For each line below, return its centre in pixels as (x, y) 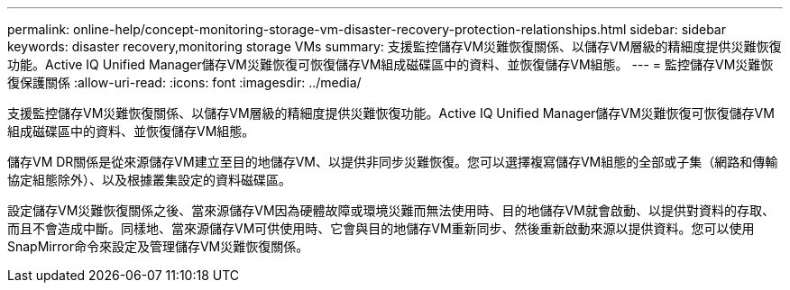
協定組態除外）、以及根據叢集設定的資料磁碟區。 (149, 180)
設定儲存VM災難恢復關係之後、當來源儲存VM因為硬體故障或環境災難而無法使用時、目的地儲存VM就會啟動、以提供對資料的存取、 (391, 210)
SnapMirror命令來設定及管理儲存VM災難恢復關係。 (158, 246)
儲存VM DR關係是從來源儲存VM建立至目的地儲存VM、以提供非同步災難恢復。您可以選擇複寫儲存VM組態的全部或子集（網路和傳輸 (393, 162)
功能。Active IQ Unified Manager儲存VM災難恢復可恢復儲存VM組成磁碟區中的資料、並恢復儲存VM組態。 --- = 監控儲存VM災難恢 (390, 64)
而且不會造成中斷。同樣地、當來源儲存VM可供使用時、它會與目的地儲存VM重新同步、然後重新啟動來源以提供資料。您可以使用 (381, 228)
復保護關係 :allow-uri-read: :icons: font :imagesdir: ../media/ (184, 82)
